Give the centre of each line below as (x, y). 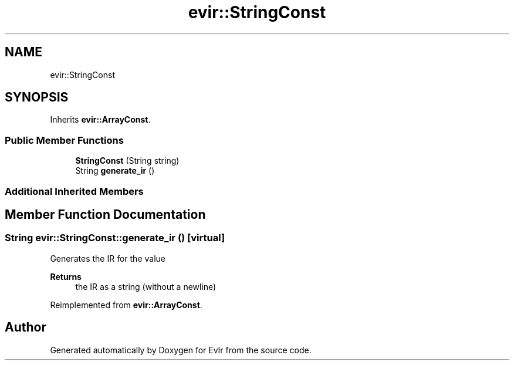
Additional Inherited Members (74, 191)
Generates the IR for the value (108, 258)
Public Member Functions (64, 140)
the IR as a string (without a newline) (146, 286)
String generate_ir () (115, 171)
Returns (66, 276)
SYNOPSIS (37, 97)
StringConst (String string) (127, 161)
